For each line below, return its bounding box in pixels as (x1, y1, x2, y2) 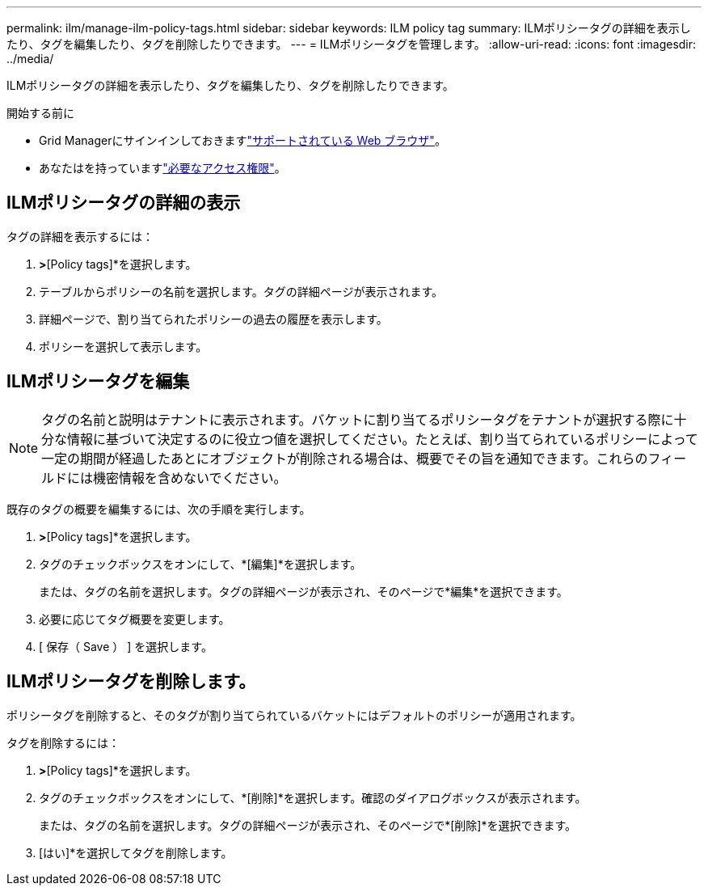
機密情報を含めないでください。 (93, 469, 287, 486)
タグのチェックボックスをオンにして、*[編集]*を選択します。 (39, 556, 362, 571)
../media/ (6, 52, 54, 66)
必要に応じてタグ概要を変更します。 (39, 611, 230, 626)
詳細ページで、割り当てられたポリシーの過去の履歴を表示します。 (39, 311, 388, 326)
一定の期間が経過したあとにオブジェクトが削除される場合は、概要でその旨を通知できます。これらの (41, 450, 648, 467)
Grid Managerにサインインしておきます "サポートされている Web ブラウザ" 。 (39, 133, 446, 147)
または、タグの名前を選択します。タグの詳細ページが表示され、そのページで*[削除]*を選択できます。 (39, 818, 577, 832)
